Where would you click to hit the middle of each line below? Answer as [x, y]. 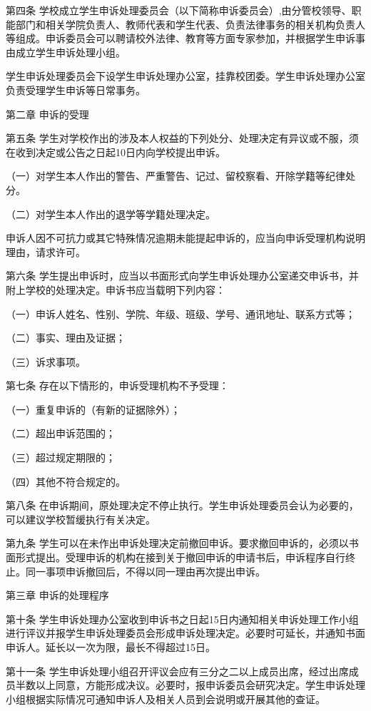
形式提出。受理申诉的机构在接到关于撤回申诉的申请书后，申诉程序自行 [180, 557]
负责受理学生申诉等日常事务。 [76, 89]
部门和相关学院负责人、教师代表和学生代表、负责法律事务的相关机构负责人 [190, 24]
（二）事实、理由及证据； [66, 338]
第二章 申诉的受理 [47, 114]
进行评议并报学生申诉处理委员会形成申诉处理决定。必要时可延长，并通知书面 [185, 633]
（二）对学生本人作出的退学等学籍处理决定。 [111, 214]
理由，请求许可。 [46, 251]
